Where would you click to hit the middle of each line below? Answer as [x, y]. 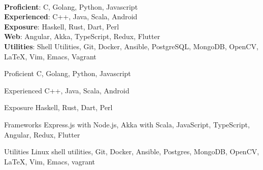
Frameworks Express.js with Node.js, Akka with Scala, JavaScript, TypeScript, [127, 124]
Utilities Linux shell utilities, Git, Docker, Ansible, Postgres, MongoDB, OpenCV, [132, 151]
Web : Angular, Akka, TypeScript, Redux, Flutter [82, 36]
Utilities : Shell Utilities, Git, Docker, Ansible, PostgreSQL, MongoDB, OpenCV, [131, 46]
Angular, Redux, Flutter [42, 134]
